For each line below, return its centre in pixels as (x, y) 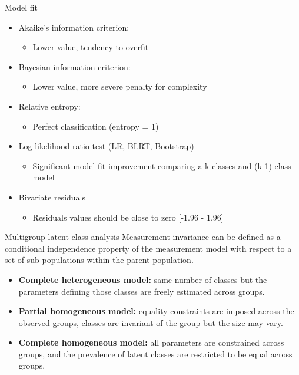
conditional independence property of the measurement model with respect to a (148, 248)
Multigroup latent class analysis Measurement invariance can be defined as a (143, 237)
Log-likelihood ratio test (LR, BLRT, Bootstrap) (106, 146)
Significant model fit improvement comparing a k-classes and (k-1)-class (162, 165)
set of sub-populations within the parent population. (99, 260)
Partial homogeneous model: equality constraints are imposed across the (156, 311)
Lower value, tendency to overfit (91, 47)
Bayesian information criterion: (74, 66)
